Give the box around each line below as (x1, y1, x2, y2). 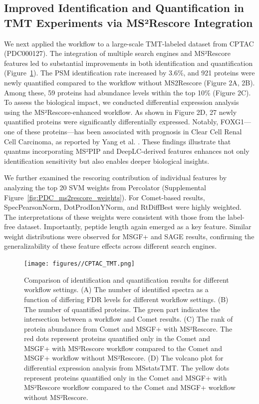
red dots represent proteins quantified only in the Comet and (24, 333, 210, 344)
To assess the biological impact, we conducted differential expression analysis (4, 97, 239, 107)
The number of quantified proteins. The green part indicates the (24, 304, 221, 314)
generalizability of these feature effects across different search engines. (4, 241, 217, 251)
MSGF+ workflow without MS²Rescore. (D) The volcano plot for (24, 353, 224, 363)
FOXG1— (220, 116, 252, 127)
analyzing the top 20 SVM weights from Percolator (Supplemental (4, 182, 206, 192)
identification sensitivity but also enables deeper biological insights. (4, 155, 210, 166)
